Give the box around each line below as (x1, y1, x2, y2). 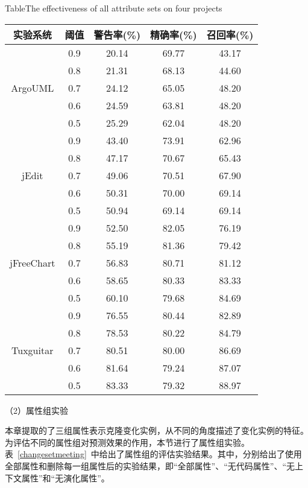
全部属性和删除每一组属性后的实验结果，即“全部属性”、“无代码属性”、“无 (5, 459, 295, 472)
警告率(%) (93, 27, 141, 42)
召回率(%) (206, 27, 254, 42)
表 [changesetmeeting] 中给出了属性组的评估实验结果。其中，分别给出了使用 (5, 448, 302, 460)
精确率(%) (150, 27, 197, 42)
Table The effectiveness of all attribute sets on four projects (5, 2, 222, 14)
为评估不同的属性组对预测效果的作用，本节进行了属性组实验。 (5, 436, 250, 448)
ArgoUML (11, 80, 54, 95)
